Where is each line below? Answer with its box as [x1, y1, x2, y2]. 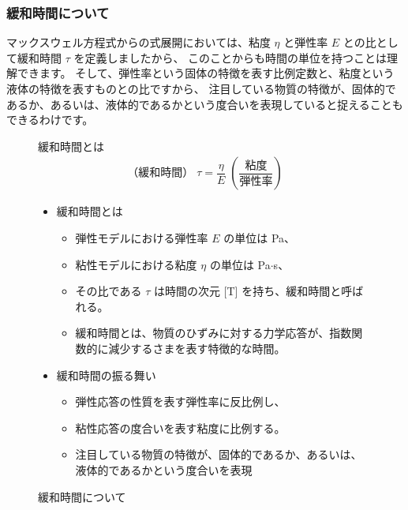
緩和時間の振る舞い [56, 366, 156, 383]
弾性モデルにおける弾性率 [75, 230, 208, 246]
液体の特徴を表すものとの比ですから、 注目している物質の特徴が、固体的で [6, 81, 396, 96]
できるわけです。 [6, 111, 94, 128]
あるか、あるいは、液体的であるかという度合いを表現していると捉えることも [6, 96, 403, 112]
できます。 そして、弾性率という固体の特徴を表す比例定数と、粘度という [17, 65, 395, 81]
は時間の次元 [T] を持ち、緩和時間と [153, 283, 342, 299]
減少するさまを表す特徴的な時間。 [108, 339, 286, 356]
